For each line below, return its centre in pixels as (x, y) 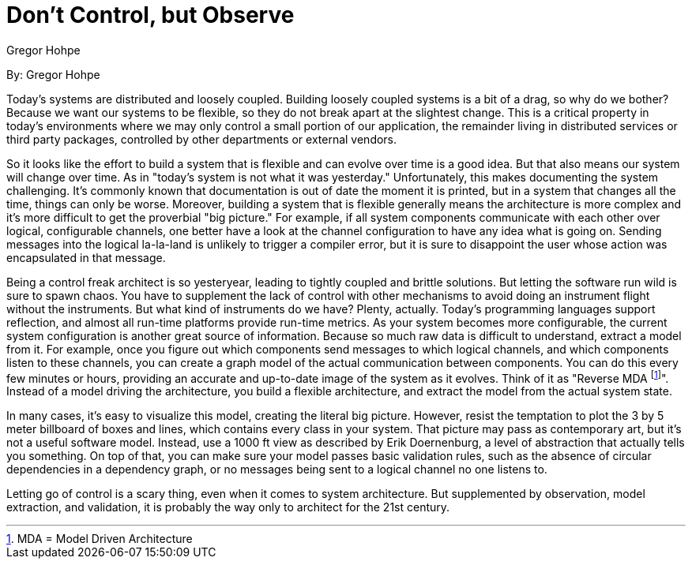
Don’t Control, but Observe (150, 15)
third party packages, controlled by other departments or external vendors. (202, 139)
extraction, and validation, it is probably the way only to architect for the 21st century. (228, 507)
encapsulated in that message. (86, 257)
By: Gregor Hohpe (53, 74)
